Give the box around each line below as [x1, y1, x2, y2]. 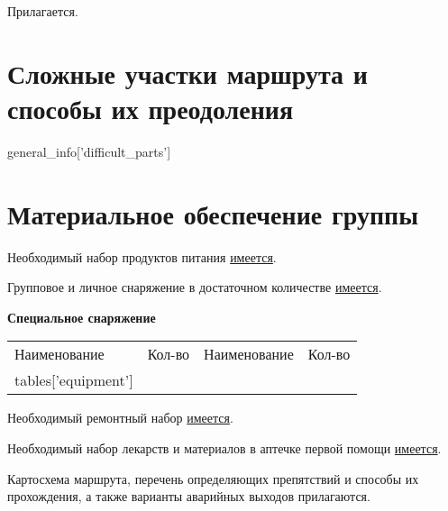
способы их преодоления [7, 89, 294, 126]
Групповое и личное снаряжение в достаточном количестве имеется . [7, 278, 382, 297]
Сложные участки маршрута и [7, 54, 368, 91]
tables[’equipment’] [14, 370, 133, 391]
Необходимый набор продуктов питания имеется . [7, 247, 277, 266]
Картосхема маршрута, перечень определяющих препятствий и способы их [7, 469, 419, 488]
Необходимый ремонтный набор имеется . [7, 408, 233, 427]
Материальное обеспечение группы [7, 195, 419, 232]
